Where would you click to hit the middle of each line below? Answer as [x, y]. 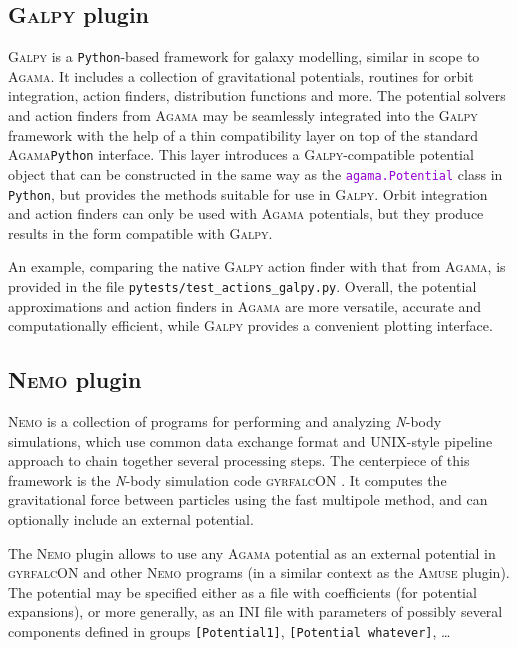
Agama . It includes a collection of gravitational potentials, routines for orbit [241, 75]
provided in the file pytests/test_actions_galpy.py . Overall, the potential [242, 285]
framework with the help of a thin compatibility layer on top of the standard [243, 134]
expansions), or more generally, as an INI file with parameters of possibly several [255, 611]
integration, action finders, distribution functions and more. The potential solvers [257, 95]
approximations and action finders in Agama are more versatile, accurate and [245, 305]
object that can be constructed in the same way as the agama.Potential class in [255, 173]
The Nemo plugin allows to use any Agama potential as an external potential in [252, 552]
